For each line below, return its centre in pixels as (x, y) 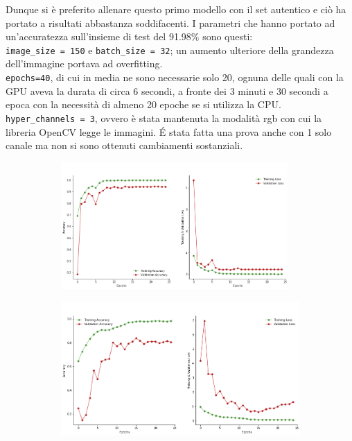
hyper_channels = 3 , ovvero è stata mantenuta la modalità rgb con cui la (164, 118)
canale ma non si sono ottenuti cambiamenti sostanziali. (124, 145)
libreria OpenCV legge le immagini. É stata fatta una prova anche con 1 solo (169, 131)
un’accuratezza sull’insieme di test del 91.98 (98, 36)
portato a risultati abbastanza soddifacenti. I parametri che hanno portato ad (170, 23)
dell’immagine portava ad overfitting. (84, 63)
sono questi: (228, 36)
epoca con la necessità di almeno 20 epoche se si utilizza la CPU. (143, 104)
